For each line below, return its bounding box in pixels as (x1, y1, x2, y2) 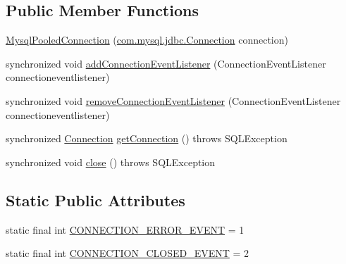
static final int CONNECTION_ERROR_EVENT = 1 (6, 222, 245, 237)
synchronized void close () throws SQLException (6, 154, 216, 169)
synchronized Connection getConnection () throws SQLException (6, 131, 288, 146)
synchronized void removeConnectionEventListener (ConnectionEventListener (6, 93, 341, 108)
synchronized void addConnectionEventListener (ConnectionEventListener (6, 56, 326, 70)
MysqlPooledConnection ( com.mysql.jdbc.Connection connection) (6, 32, 288, 47)
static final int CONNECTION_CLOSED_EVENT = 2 (6, 246, 249, 260)
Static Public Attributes (6, 189, 185, 210)
